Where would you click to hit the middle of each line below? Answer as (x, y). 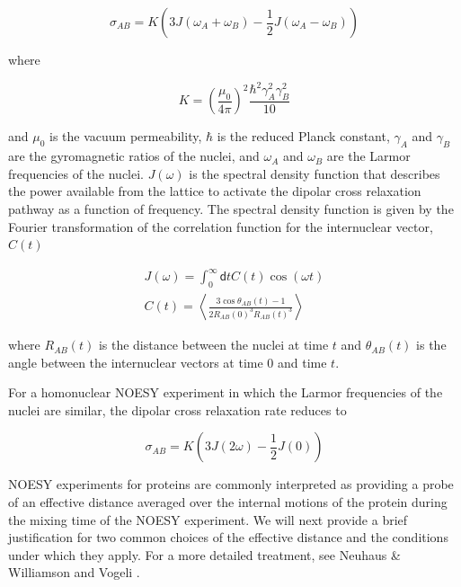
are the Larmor (368, 156)
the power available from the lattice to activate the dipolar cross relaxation (215, 191)
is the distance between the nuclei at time (213, 345)
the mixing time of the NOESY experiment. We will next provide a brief (208, 519)
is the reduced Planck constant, (303, 136)
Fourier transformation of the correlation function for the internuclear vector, (221, 226)
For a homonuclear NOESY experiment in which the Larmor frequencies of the (226, 392)
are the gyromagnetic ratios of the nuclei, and (134, 156)
